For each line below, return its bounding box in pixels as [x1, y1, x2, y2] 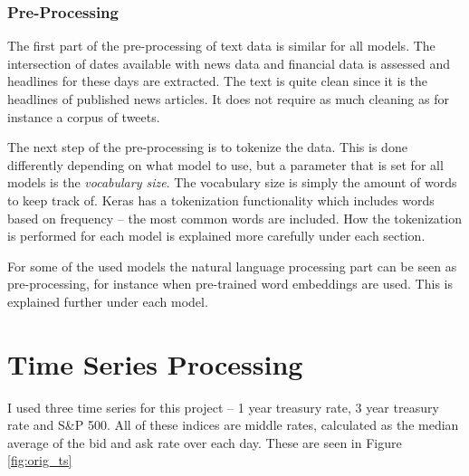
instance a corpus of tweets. [7, 107, 160, 126]
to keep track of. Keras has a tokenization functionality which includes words [7, 190, 435, 209]
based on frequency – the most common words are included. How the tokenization [7, 208, 462, 227]
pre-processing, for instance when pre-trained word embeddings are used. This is [7, 274, 453, 293]
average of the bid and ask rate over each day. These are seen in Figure [7, 433, 402, 452]
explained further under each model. [7, 291, 208, 310]
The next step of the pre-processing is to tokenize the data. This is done [7, 138, 407, 157]
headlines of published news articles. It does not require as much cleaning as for [7, 90, 449, 108]
